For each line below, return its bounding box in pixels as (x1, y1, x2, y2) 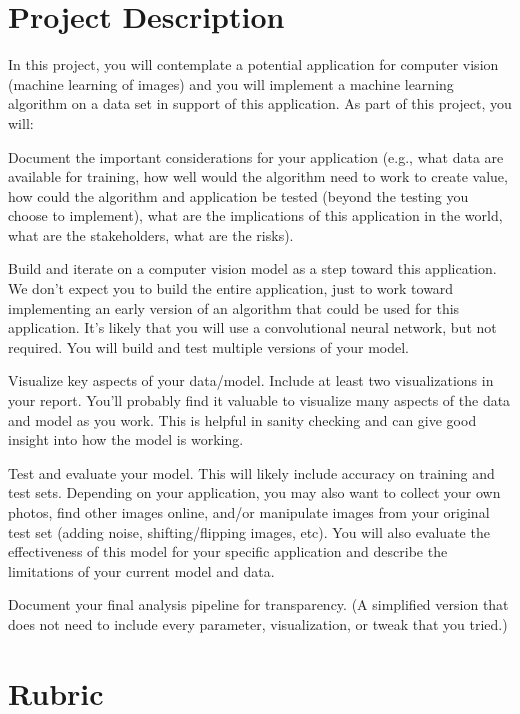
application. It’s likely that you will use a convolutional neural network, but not (8, 317, 497, 338)
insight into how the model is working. (8, 429, 244, 450)
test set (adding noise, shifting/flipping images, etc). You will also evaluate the (8, 521, 490, 542)
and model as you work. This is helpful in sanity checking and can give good (8, 409, 477, 430)
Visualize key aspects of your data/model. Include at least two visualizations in (8, 370, 494, 391)
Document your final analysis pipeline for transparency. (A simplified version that (8, 594, 509, 615)
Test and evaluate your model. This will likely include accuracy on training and (8, 462, 495, 483)
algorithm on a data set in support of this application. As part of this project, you (8, 93, 512, 114)
